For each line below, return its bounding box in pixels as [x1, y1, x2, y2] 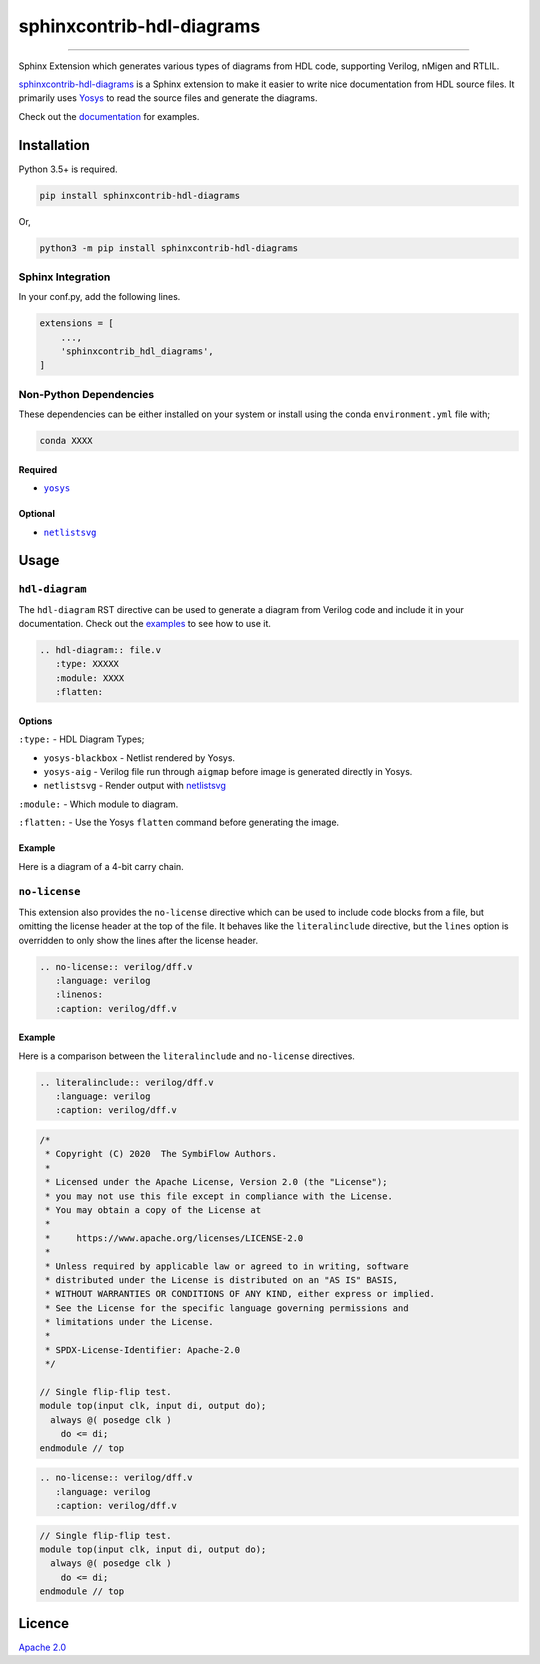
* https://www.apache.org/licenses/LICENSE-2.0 [45, 1232, 304, 1244]
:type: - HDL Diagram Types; [18, 733, 145, 745]
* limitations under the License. [45, 1316, 214, 1328]
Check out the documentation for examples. [18, 110, 200, 122]
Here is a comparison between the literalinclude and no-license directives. [18, 1050, 355, 1062]
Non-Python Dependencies [18, 387, 155, 401]
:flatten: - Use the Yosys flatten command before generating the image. [18, 816, 340, 829]
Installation [18, 136, 90, 154]
